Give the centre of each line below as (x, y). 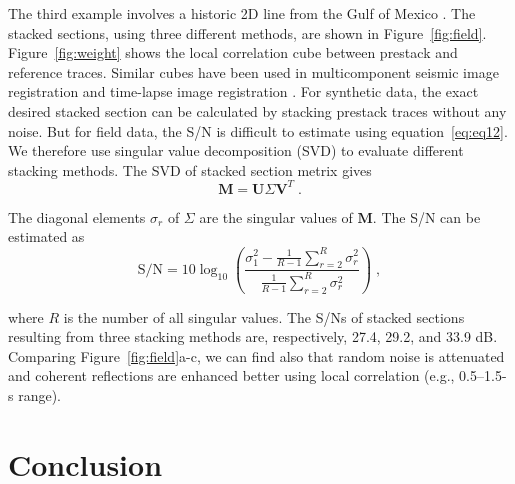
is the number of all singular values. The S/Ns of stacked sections (264, 316)
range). (40, 394)
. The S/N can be (426, 216)
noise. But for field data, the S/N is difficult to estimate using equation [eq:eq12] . (258, 130)
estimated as (46, 236)
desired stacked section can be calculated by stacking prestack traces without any (257, 110)
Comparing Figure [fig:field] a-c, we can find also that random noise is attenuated (256, 355)
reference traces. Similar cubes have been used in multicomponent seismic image (253, 71)
